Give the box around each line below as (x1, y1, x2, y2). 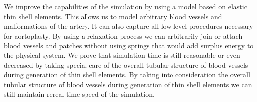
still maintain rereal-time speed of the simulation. (4, 89, 155, 99)
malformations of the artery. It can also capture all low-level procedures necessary (4, 21, 253, 31)
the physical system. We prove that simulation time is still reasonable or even (4, 50, 240, 60)
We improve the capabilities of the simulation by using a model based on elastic (4, 1, 247, 11)
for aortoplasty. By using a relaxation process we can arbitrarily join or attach (4, 30, 243, 41)
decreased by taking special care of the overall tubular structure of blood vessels (4, 59, 248, 70)
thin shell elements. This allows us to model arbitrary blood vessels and (4, 11, 222, 21)
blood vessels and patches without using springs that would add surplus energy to (4, 40, 254, 51)
